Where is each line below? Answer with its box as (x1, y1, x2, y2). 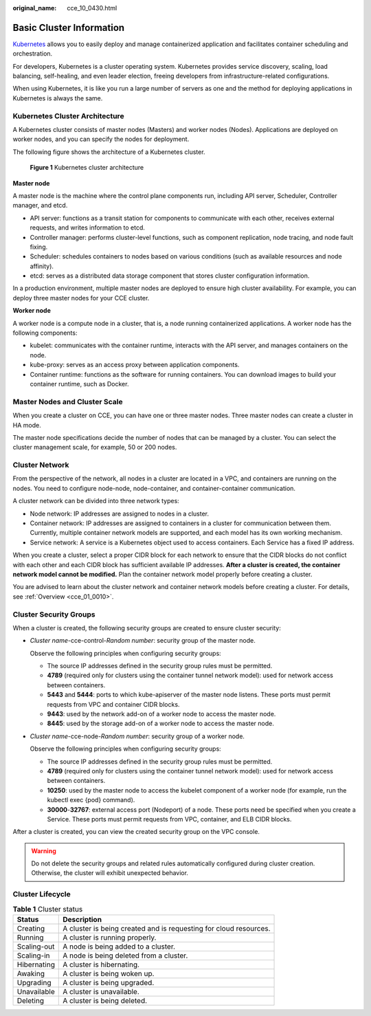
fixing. (30, 243, 48, 251)
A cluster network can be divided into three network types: (12, 497, 180, 505)
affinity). (30, 262, 54, 270)
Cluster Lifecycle (12, 890, 71, 899)
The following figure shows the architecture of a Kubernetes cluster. (12, 148, 205, 156)
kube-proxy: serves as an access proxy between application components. (30, 361, 240, 369)
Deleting (16, 995, 45, 1005)
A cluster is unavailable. (63, 986, 140, 996)
